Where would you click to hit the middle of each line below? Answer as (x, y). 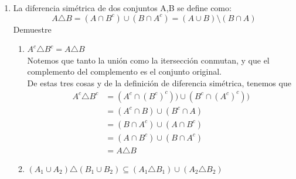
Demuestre (32, 29)
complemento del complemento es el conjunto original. (125, 71)
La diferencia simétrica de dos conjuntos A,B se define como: (122, 8)
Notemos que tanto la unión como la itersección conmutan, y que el (148, 60)
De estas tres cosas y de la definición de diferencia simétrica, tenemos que (159, 83)
